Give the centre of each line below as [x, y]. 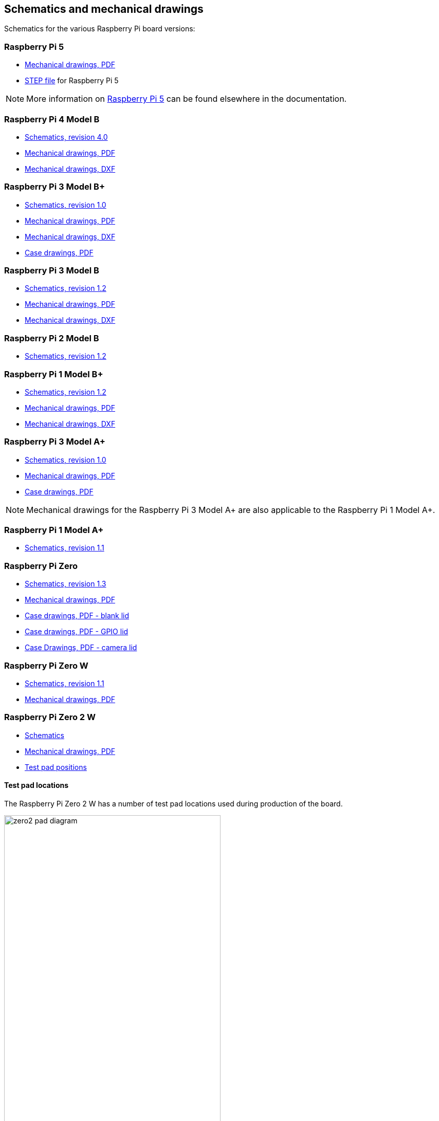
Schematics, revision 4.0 [66, 137]
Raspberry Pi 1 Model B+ [54, 374]
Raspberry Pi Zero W [46, 665]
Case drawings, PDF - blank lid [77, 616]
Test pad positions [56, 767]
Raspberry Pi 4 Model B [52, 119]
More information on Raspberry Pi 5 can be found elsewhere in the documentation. [187, 99]
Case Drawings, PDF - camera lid [81, 648]
